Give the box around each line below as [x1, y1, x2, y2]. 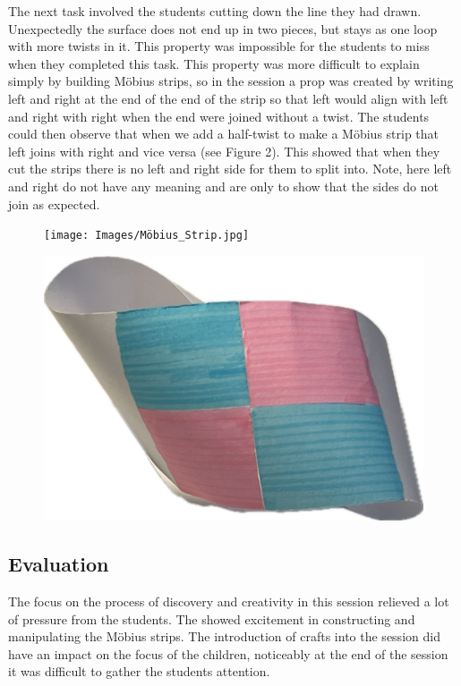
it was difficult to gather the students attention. [8, 662, 270, 681]
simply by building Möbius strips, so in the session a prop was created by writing [8, 72, 454, 90]
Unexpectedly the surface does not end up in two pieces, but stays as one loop [8, 19, 438, 38]
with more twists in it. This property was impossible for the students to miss [8, 37, 430, 55]
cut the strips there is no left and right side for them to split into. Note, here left [8, 159, 452, 178]
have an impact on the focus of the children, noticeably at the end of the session [8, 644, 448, 663]
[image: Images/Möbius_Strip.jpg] [44, 229, 250, 242]
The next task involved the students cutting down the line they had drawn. [8, 2, 422, 20]
